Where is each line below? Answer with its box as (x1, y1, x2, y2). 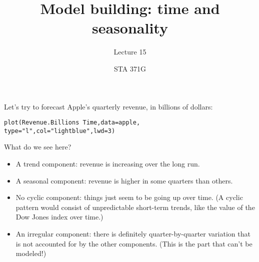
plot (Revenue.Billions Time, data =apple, (4, 119, 140, 126)
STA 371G (114, 63, 146, 73)
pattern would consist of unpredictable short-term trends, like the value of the (15, 201, 255, 212)
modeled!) (15, 248, 46, 258)
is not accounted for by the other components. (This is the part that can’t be (15, 238, 252, 248)
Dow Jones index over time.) (15, 211, 103, 222)
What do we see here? (4, 141, 71, 152)
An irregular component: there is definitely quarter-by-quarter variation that (15, 228, 250, 238)
